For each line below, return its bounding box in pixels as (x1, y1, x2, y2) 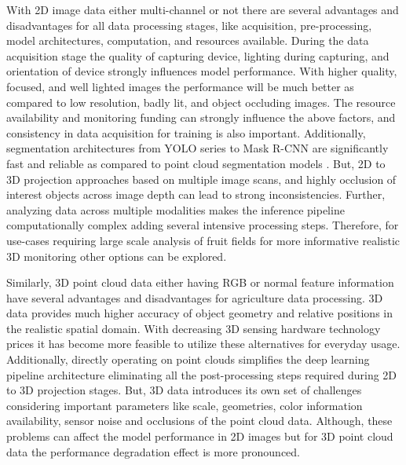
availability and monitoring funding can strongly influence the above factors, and (6, 109, 396, 126)
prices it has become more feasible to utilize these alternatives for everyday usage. (6, 335, 401, 352)
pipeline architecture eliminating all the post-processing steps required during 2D (6, 366, 397, 383)
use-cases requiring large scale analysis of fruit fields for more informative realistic (6, 232, 401, 248)
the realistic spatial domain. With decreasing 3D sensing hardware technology (6, 320, 381, 336)
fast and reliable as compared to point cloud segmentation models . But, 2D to (6, 155, 386, 171)
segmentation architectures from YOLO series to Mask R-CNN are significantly (6, 140, 389, 156)
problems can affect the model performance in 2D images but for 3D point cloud (6, 428, 393, 445)
